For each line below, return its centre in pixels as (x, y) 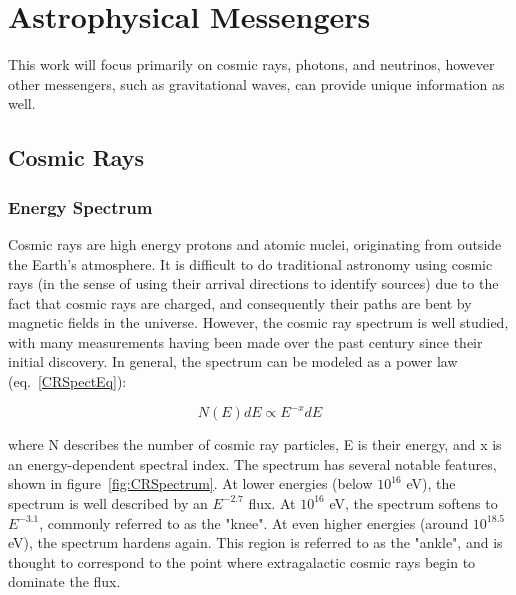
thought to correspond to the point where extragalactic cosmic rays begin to (242, 561)
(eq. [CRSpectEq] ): (67, 381)
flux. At (272, 502)
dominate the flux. (64, 581)
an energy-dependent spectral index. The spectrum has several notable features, (252, 463)
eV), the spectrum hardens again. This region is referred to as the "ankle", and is (255, 542)
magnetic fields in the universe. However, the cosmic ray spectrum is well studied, (258, 322)
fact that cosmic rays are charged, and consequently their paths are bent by (240, 302)
